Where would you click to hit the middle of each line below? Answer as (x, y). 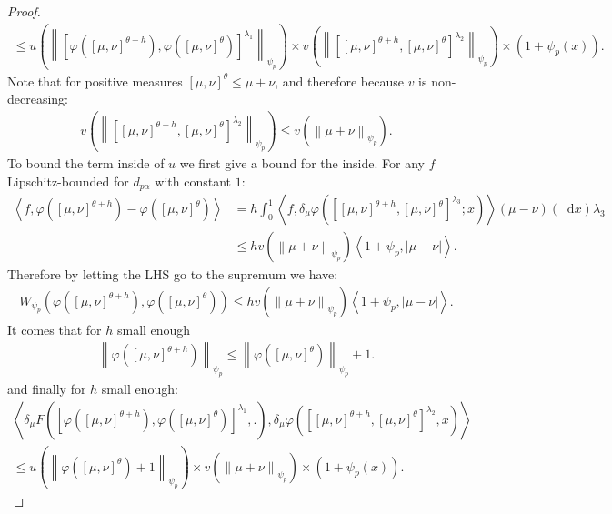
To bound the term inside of (86, 162)
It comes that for (55, 329)
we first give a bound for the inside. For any (302, 162)
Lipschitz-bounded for (68, 181)
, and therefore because (339, 81)
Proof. (24, 11)
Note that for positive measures (95, 81)
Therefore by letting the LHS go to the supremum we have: (173, 274)
